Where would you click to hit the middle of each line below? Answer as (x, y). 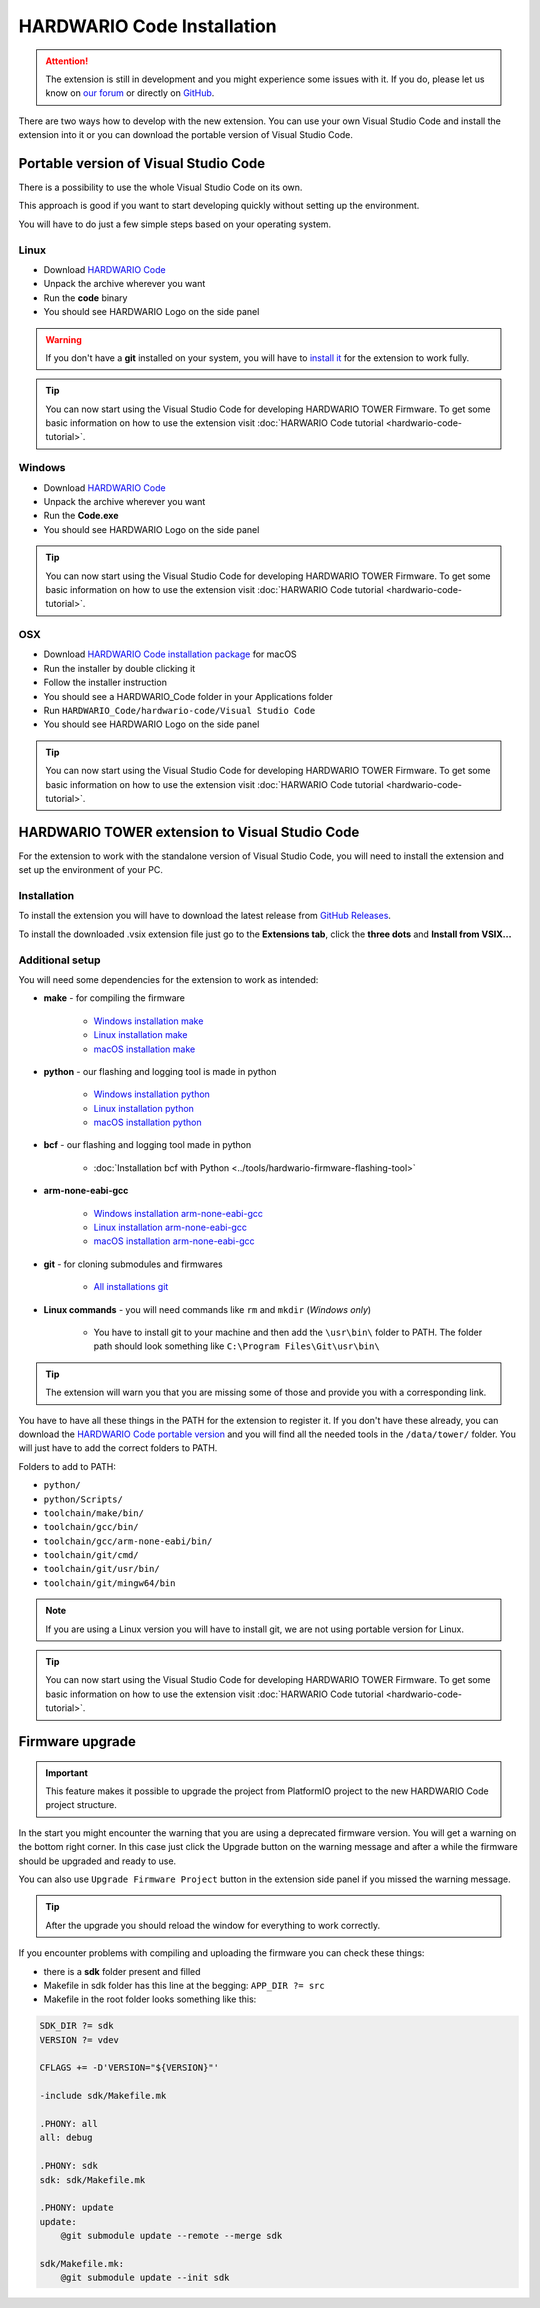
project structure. (81, 1805)
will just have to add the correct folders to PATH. (118, 1448)
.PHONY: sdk (69, 2166)
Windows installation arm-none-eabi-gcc (178, 1213)
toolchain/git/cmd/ (91, 1555)
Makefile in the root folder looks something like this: (150, 1999)
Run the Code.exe (81, 516)
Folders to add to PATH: (67, 1466)
